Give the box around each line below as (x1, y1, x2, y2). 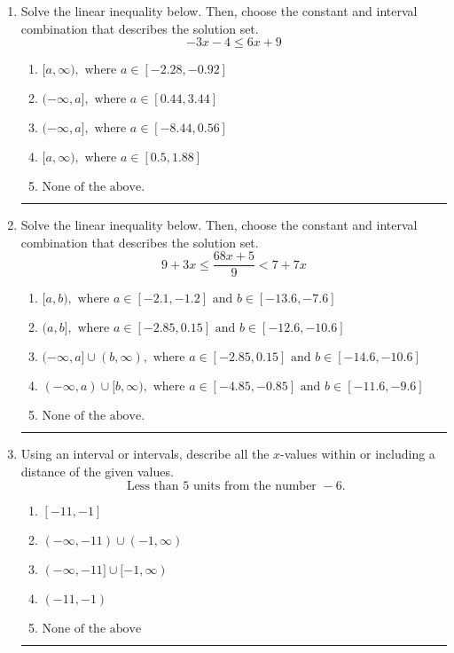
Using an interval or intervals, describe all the (20, 445, 270, 463)
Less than (126, 479, 179, 492)
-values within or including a (280, 445, 435, 463)
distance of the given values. (20, 462, 174, 481)
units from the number (192, 479, 317, 492)
